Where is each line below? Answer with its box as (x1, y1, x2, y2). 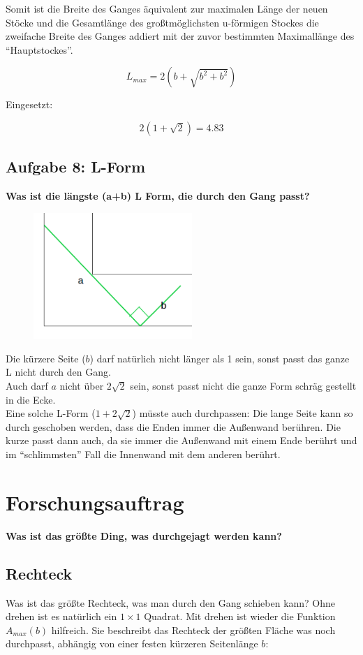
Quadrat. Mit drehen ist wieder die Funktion (144, 609, 336, 624)
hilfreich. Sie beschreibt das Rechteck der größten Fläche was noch (51, 622, 336, 637)
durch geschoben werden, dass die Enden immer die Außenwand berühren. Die (6, 419, 341, 434)
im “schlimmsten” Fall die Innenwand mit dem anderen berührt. (6, 446, 281, 461)
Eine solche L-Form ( (6, 406, 96, 420)
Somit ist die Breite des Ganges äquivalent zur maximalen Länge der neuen (6, 1, 328, 15)
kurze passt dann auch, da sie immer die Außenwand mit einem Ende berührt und (6, 433, 357, 448)
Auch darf (6, 378, 48, 393)
